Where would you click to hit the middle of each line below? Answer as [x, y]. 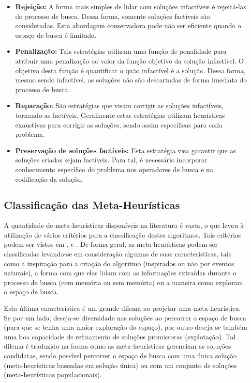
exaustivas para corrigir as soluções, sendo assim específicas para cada [119, 124]
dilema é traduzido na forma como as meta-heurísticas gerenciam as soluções [118, 346]
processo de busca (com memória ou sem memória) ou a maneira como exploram [124, 282]
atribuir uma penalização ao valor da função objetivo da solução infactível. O [130, 60]
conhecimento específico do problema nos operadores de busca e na [114, 169]
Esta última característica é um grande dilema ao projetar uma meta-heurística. [122, 308]
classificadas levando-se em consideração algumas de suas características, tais [118, 254]
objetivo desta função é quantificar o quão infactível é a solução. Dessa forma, [130, 70]
